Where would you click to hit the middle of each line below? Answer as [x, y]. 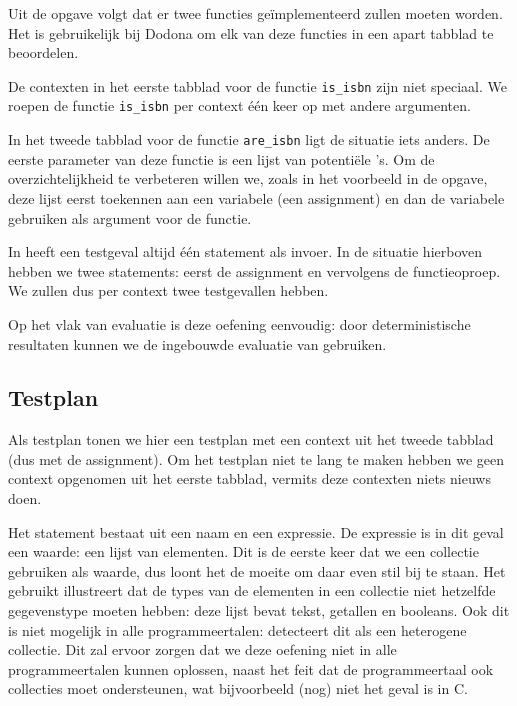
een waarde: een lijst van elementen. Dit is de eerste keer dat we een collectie [243, 551]
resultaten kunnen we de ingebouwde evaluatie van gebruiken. [197, 343]
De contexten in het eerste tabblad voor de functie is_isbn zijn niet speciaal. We [257, 85]
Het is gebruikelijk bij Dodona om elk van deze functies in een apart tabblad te [251, 32]
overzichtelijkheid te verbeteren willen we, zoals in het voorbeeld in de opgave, [248, 178]
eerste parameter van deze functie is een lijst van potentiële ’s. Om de [221, 158]
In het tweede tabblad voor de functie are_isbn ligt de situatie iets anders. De [249, 139]
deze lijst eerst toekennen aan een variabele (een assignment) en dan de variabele [256, 197]
